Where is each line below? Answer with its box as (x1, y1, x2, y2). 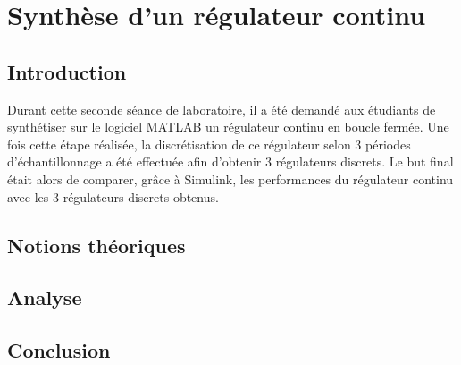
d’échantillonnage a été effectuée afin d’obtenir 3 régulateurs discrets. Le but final (7, 152, 454, 171)
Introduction (7, 57, 127, 85)
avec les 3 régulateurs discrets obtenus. (7, 187, 219, 206)
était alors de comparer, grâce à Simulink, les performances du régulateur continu (7, 169, 454, 188)
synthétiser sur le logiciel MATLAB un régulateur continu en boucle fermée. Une (7, 117, 449, 136)
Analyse (7, 284, 82, 311)
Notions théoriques (7, 231, 186, 259)
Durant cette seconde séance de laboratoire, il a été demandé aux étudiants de (7, 99, 436, 118)
